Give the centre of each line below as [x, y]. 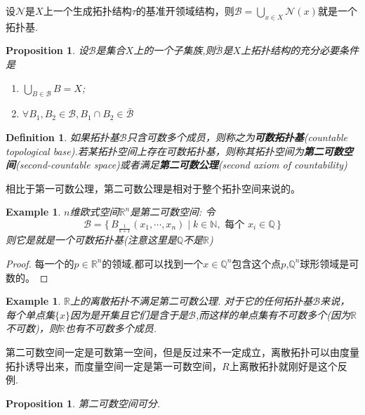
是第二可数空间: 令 [173, 212]
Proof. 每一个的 [40, 263]
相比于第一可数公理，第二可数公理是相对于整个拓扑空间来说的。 [153, 188]
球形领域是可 [330, 263]
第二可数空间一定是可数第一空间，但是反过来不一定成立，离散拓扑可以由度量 [182, 351]
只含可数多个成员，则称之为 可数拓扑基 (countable [237, 137]
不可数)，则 [32, 328]
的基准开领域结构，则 [185, 11]
